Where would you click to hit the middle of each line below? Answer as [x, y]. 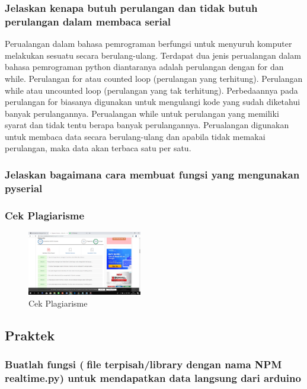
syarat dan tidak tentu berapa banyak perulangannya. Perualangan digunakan [147, 125]
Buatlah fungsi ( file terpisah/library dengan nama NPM [143, 364]
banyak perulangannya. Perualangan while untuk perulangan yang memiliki [142, 113]
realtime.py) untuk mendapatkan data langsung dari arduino [153, 377]
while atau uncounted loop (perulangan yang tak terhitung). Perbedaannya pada [151, 90]
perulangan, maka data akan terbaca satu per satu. [98, 148]
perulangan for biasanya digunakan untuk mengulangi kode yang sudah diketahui [153, 102]
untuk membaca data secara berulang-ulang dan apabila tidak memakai [135, 136]
